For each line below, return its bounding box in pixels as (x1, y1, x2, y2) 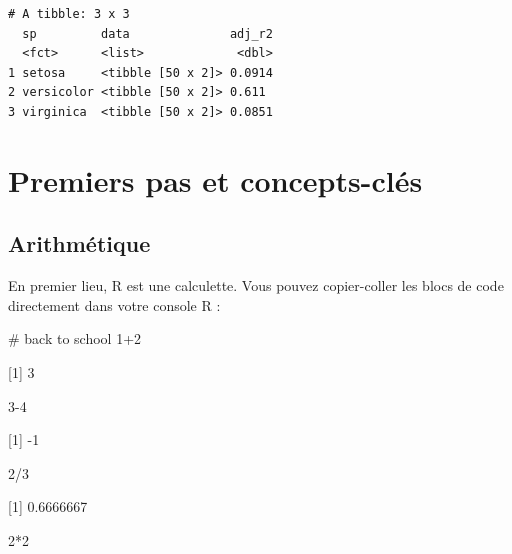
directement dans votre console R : (8, 294, 221, 315)
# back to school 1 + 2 (8, 328, 142, 349)
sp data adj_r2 (22, 26, 273, 41)
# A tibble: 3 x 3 (8, 7, 130, 21)
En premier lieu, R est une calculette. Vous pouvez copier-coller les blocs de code (8, 275, 504, 296)
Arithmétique (8, 228, 151, 259)
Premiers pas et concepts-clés (8, 159, 423, 200)
